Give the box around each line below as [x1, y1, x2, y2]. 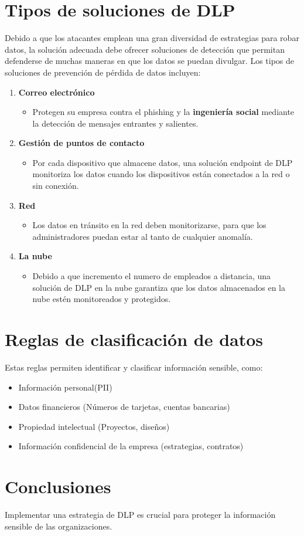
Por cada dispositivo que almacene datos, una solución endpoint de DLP [32, 156, 293, 168]
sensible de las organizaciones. [5, 520, 112, 532]
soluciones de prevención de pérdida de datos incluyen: [5, 66, 201, 78]
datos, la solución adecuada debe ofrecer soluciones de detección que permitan [5, 43, 285, 55]
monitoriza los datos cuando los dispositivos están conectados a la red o [32, 168, 290, 180]
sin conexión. [32, 179, 79, 192]
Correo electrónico [18, 86, 95, 98]
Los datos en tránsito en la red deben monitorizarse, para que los [32, 219, 267, 231]
